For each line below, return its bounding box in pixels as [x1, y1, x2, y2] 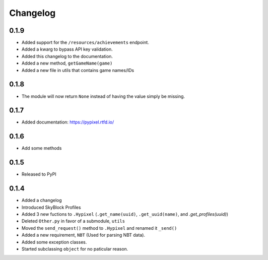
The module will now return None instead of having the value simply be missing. [21, 93, 185, 99]
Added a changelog [21, 197, 62, 203]
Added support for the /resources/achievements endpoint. [21, 40, 149, 46]
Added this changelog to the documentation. [21, 53, 113, 59]
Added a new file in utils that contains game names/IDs [21, 67, 134, 73]
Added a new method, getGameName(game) [21, 60, 113, 66]
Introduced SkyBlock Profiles [21, 204, 81, 210]
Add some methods [21, 145, 62, 151]
